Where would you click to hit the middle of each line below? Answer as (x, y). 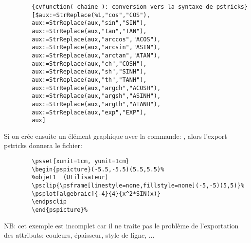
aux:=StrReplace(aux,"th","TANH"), (89, 80)
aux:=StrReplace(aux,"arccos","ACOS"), (96, 39)
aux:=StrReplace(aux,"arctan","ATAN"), (96, 55)
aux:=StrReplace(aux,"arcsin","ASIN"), (96, 47)
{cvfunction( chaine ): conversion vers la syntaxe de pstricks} (140, 7)
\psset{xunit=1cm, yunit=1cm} (81, 161)
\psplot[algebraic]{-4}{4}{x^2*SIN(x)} (96, 194)
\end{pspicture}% (60, 210)
